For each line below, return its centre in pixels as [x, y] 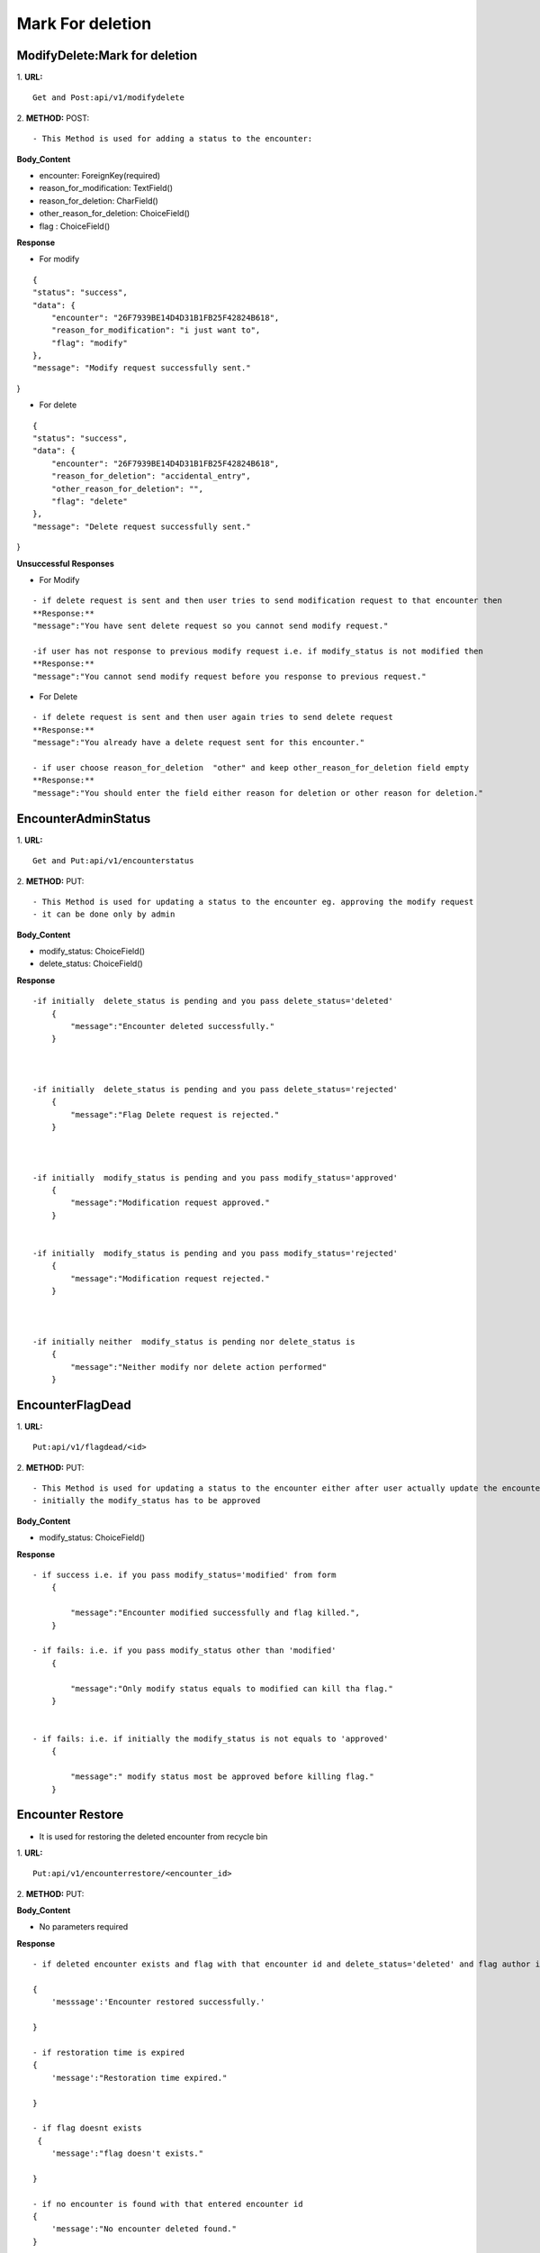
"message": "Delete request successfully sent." [142, 526]
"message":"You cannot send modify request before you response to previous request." [229, 676]
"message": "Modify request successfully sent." [142, 368]
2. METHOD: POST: [53, 118]
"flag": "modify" [89, 343]
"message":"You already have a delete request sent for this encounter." [199, 743]
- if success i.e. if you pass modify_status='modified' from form [184, 1574]
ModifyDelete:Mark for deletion [107, 55]
